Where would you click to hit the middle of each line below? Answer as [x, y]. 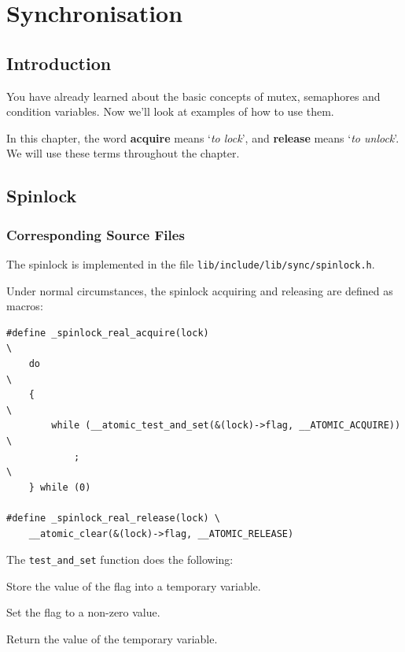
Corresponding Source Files [96, 234]
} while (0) [60, 487]
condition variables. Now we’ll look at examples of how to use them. [170, 111]
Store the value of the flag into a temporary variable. [134, 585]
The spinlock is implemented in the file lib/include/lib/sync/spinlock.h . [191, 263]
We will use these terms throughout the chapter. [123, 153]
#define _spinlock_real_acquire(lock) [108, 333]
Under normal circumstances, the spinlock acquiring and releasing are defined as [200, 290]
